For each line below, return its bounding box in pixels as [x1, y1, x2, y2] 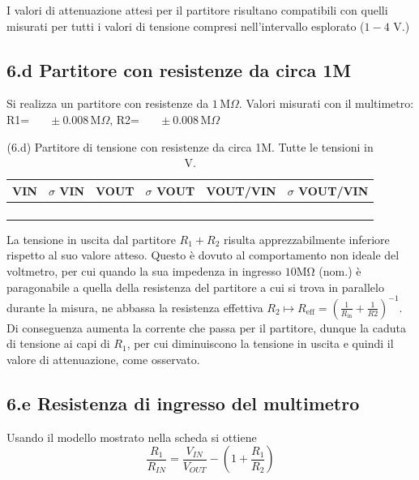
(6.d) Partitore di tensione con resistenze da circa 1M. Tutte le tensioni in [6, 138, 374, 155]
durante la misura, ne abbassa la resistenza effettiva [6, 298, 263, 315]
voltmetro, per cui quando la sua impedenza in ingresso [6, 263, 282, 280]
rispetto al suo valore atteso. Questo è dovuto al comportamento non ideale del [6, 246, 400, 264]
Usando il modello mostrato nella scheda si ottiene [6, 428, 257, 445]
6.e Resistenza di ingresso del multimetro [6, 390, 360, 415]
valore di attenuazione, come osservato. [6, 350, 200, 367]
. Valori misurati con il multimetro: [238, 95, 414, 112]
